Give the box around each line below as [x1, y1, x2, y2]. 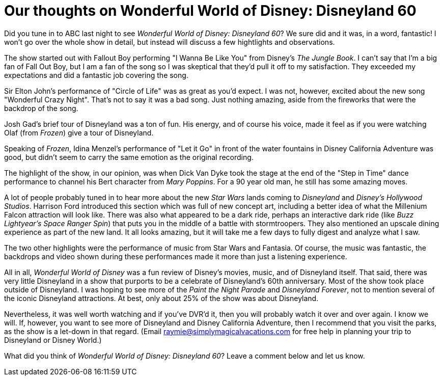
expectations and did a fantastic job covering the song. [4, 70, 188, 79]
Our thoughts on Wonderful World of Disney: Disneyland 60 [4, 2, 417, 19]
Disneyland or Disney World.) [4, 335, 102, 344]
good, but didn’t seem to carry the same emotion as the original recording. [4, 152, 254, 161]
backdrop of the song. [4, 103, 78, 113]
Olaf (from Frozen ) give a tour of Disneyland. [4, 128, 154, 137]
